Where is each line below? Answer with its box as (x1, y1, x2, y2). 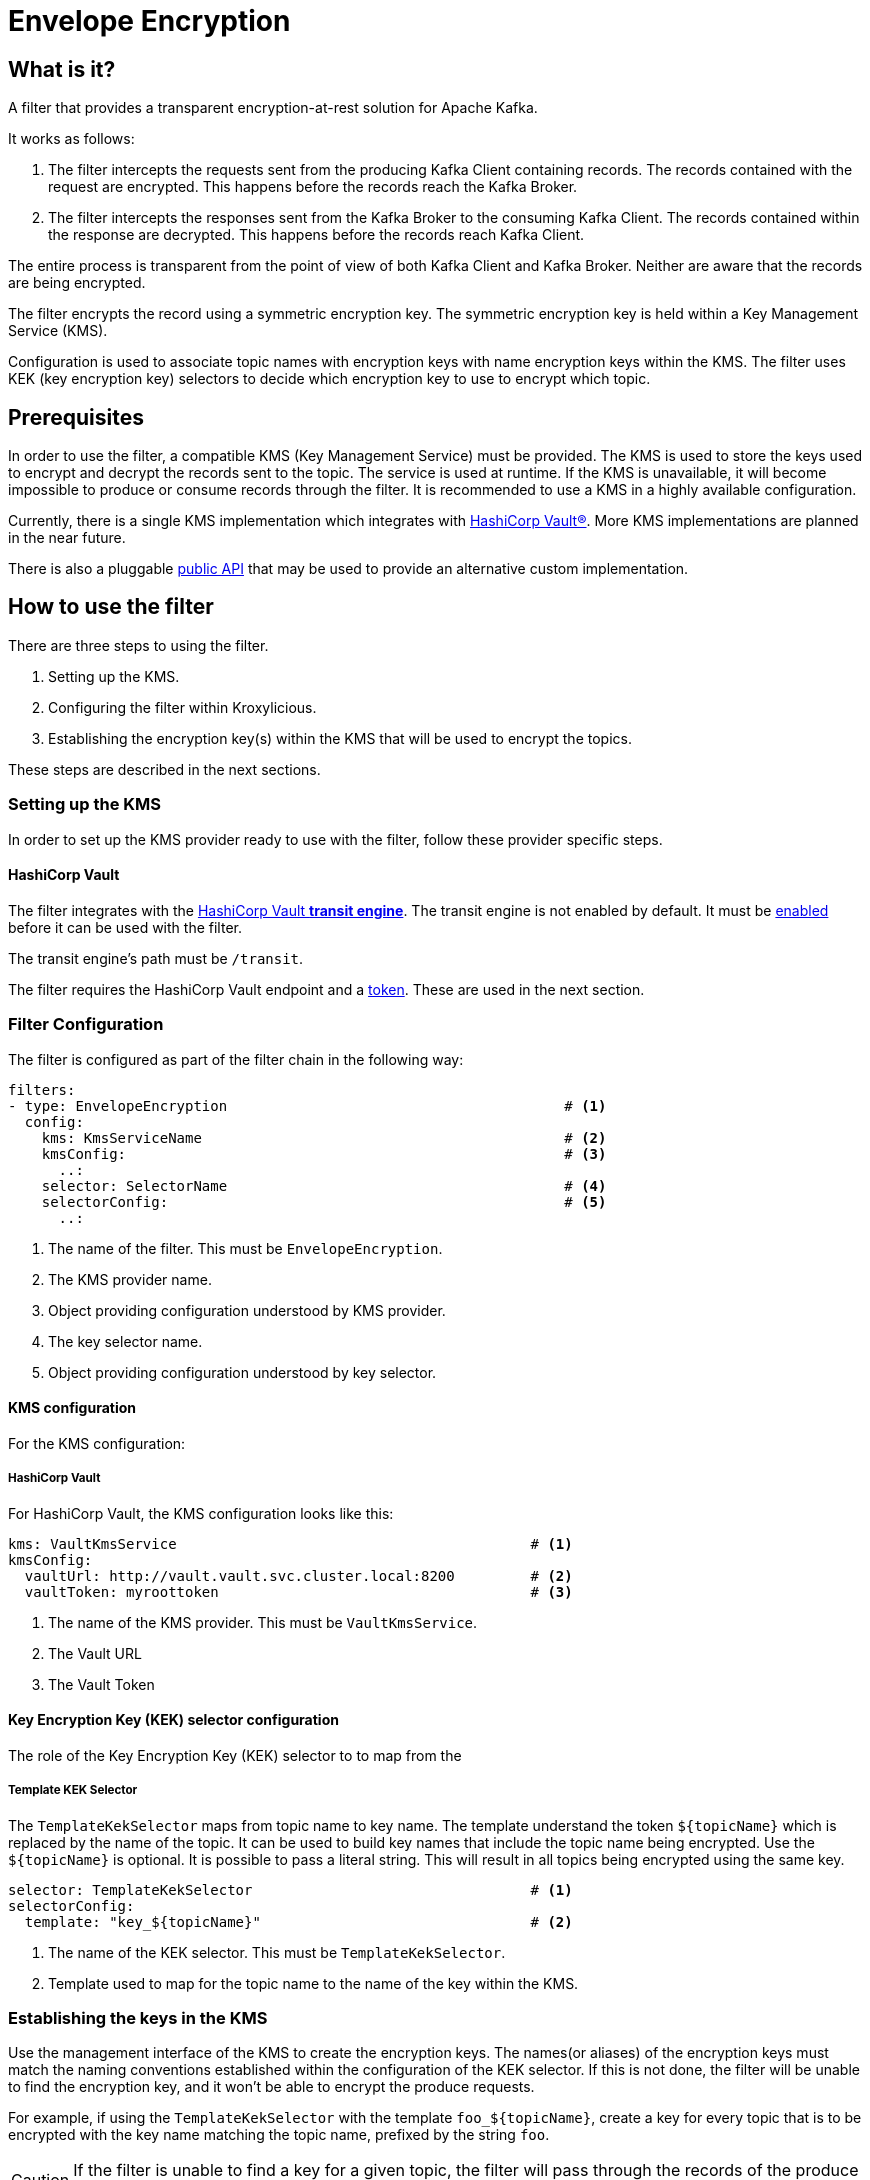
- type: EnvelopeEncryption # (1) (8, 1097, 607, 1114)
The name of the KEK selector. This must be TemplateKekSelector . (48, 1943, 506, 1961)
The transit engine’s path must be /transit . (8, 949, 304, 967)
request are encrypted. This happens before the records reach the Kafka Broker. (48, 178, 578, 196)
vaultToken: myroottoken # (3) (24, 1583, 573, 1600)
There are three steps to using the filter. (8, 636, 269, 654)
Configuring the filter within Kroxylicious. (48, 698, 317, 716)
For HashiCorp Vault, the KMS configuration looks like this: (8, 1504, 394, 1522)
